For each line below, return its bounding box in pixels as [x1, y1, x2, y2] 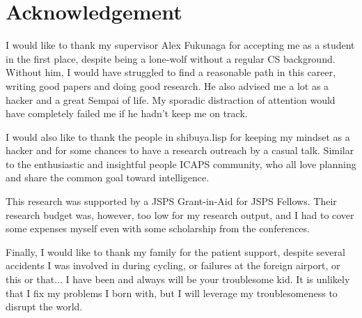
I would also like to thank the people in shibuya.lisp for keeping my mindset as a [6, 129, 350, 144]
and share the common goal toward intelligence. [6, 170, 210, 185]
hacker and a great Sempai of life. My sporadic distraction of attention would [6, 92, 336, 107]
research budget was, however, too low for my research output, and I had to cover [6, 207, 354, 222]
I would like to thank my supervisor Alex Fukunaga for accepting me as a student [6, 38, 355, 52]
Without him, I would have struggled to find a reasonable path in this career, [6, 65, 336, 79]
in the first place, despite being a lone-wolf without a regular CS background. [6, 51, 336, 66]
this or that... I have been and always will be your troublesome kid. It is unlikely [6, 272, 350, 287]
